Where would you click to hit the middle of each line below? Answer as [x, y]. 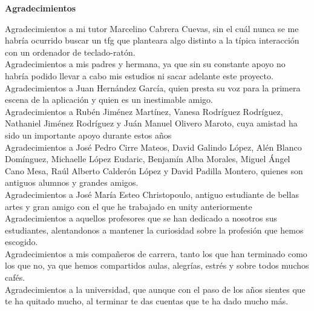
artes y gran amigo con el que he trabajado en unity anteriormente [129, 206]
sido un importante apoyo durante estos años [88, 135]
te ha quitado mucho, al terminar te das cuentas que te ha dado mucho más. [147, 301]
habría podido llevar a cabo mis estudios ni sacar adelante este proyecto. [139, 75]
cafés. [15, 277]
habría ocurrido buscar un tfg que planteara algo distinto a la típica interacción [152, 40]
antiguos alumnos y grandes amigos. [72, 182]
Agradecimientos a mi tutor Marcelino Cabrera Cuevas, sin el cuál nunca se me [152, 28]
